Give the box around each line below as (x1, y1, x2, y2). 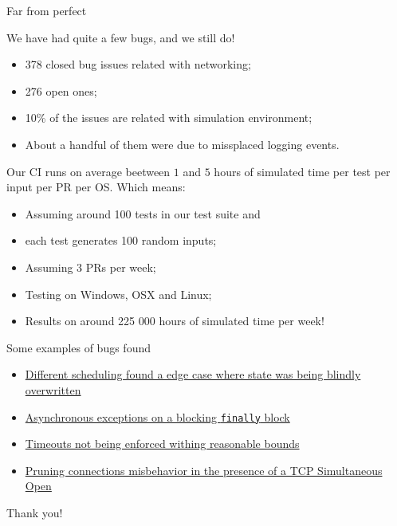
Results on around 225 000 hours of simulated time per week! (25, 312, 324, 329)
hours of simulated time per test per (214, 163, 391, 179)
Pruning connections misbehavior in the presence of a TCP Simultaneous (25, 461, 383, 478)
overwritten (25, 381, 81, 398)
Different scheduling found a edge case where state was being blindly (25, 366, 361, 383)
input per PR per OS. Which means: (6, 179, 186, 195)
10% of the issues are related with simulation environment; (25, 109, 312, 126)
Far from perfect (6, 2, 87, 18)
